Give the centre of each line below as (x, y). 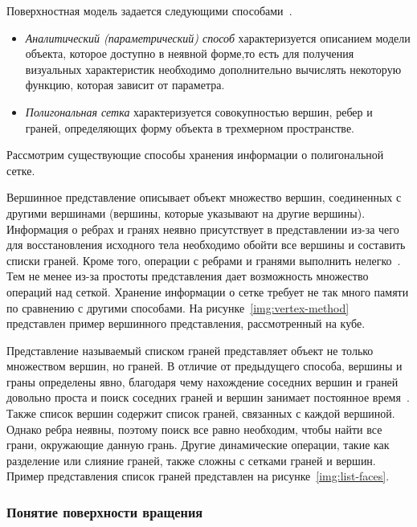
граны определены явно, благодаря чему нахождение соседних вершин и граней (202, 381)
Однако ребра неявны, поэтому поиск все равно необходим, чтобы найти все (194, 429)
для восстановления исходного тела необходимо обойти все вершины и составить (206, 245)
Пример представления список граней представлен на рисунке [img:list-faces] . (198, 476)
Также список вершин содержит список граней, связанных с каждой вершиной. (201, 413)
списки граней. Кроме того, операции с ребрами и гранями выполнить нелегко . (204, 260)
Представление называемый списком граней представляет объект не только (190, 350)
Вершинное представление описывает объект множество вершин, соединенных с (204, 197)
